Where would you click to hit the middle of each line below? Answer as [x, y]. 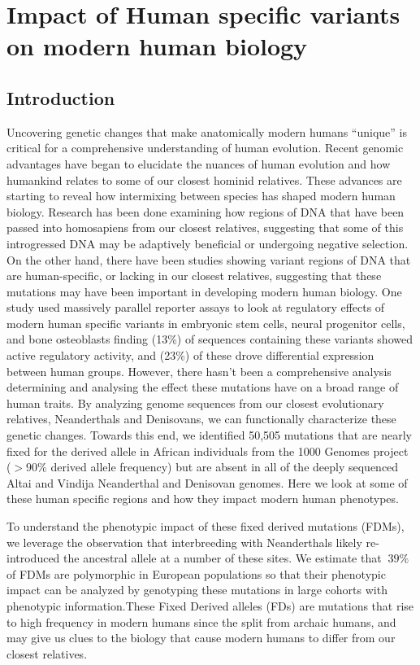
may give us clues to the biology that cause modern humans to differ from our [201, 638]
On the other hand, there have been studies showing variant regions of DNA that [209, 259]
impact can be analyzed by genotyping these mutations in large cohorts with [197, 590]
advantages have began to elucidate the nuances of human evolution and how [199, 163]
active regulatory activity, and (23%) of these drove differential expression [191, 355]
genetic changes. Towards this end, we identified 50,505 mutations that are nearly [209, 435]
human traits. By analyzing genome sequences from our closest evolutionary [195, 402]
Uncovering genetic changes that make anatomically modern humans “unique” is [207, 131]
